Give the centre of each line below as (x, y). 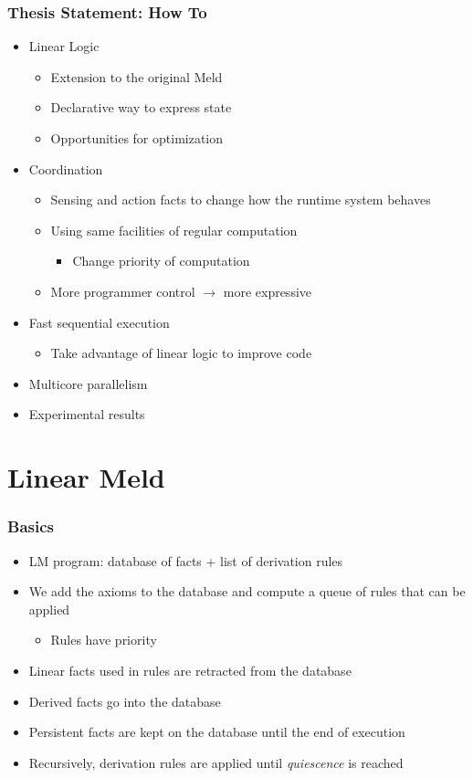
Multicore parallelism (88, 383)
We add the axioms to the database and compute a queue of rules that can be (247, 591)
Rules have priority (104, 640)
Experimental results (87, 414)
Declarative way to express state (141, 107)
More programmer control (123, 291)
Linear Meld (86, 477)
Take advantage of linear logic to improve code (181, 353)
